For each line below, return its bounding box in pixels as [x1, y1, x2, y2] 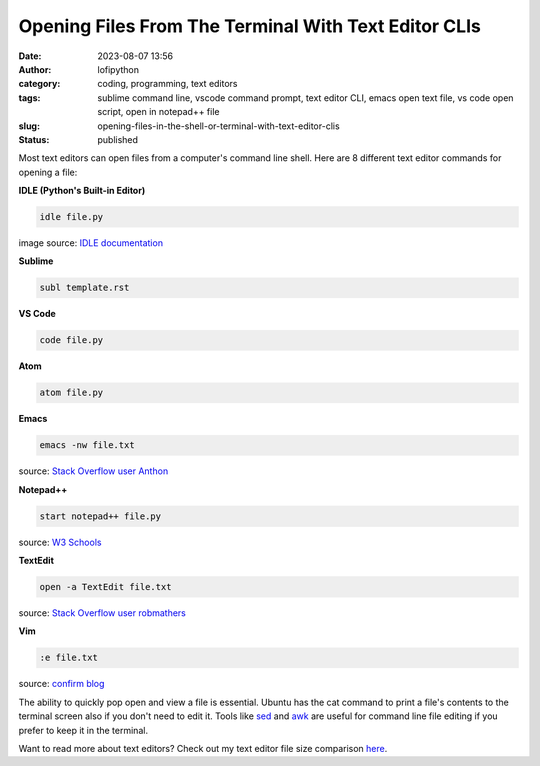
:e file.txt [39, 652, 99, 664]
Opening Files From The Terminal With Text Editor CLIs [18, 15, 482, 37]
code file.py [39, 335, 104, 346]
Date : [18, 50, 42, 62]
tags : [18, 91, 41, 104]
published [97, 133, 139, 145]
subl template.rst [39, 282, 130, 294]
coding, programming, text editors [97, 78, 238, 90]
